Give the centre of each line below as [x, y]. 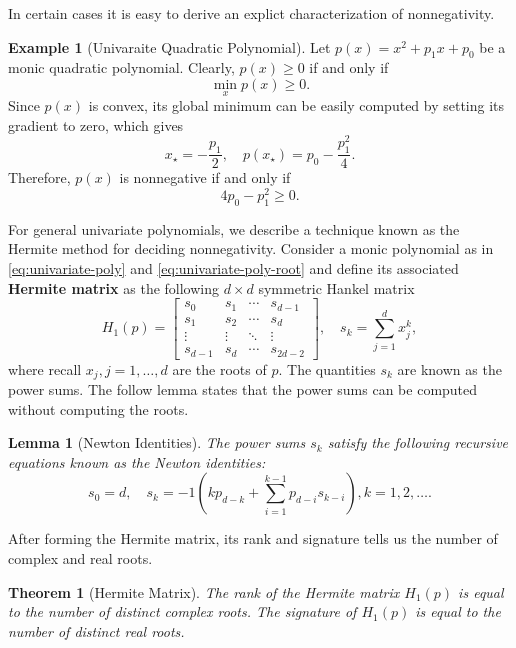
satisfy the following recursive [418, 442]
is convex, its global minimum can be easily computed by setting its [296, 105]
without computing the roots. [98, 408]
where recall [45, 368]
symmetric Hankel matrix [336, 287]
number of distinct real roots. [96, 630]
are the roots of [219, 368]
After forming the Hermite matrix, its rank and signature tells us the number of [253, 538]
